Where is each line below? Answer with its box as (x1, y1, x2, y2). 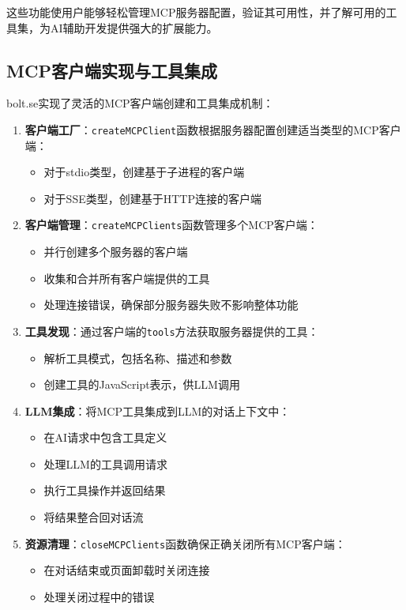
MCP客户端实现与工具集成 (6, 58, 217, 82)
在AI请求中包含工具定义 (43, 429, 167, 446)
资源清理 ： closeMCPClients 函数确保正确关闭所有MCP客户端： (24, 535, 346, 552)
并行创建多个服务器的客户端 (43, 243, 188, 260)
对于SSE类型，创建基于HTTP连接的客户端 (43, 190, 261, 206)
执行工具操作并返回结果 (43, 482, 166, 499)
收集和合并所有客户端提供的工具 (43, 269, 210, 286)
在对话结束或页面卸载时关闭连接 (43, 562, 210, 578)
